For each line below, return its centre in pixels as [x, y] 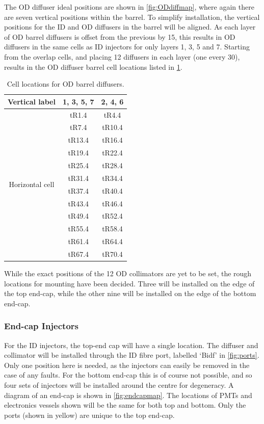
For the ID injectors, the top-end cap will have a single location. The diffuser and [131, 345]
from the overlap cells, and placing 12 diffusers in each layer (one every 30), [122, 56]
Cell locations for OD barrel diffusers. [65, 84]
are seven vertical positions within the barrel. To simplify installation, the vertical [132, 17]
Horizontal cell [32, 184]
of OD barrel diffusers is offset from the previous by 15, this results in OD [120, 36]
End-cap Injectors [41, 326]
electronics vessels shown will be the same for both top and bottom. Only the [125, 405]
